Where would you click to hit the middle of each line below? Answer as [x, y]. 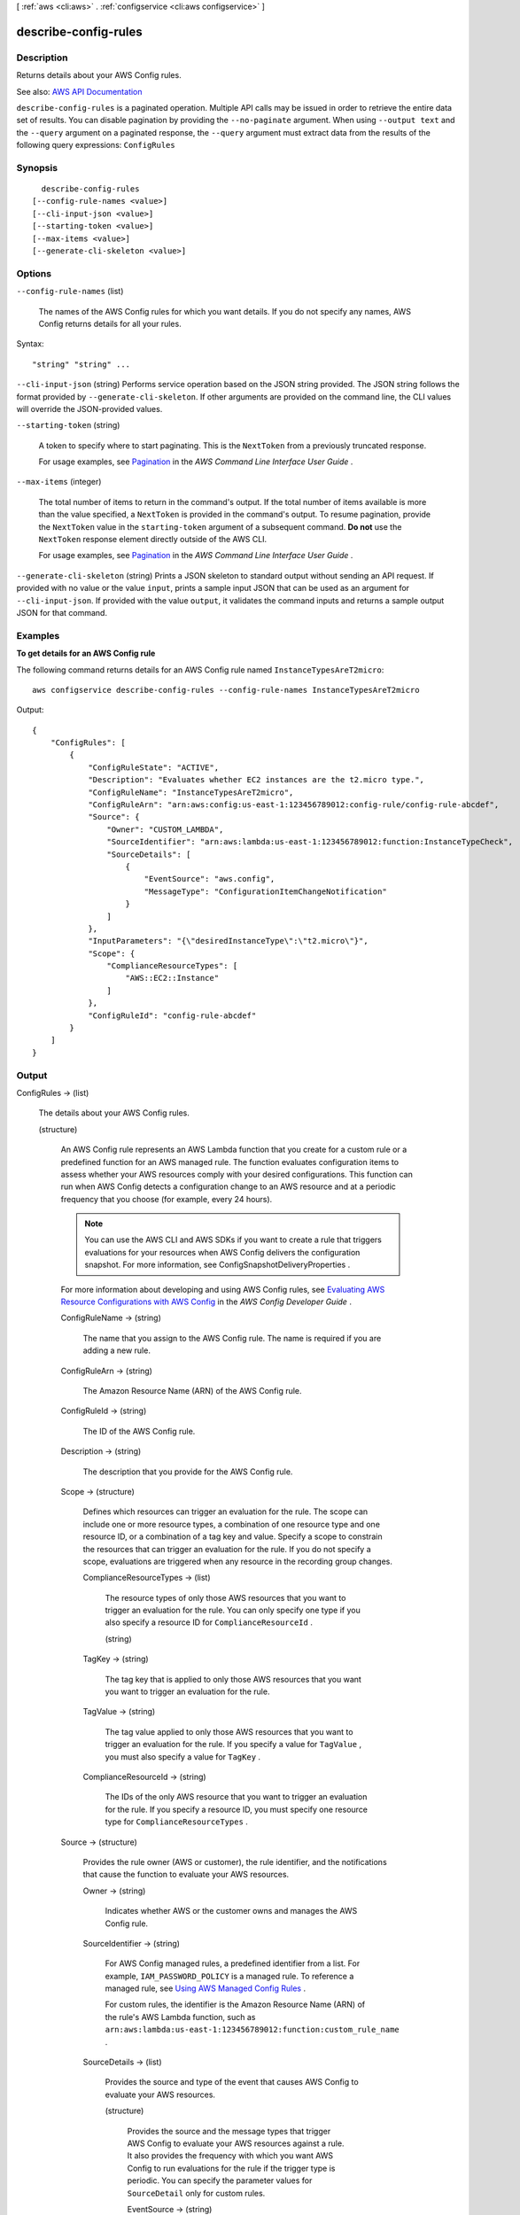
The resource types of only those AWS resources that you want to [225, 1597]
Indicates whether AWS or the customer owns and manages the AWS [231, 1911]
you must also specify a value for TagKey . [183, 1756]
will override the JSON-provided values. [89, 408]
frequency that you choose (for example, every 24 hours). [167, 1199]
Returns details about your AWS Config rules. [99, 75]
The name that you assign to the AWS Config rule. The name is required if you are [232, 1338]
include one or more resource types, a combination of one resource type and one [232, 1524]
